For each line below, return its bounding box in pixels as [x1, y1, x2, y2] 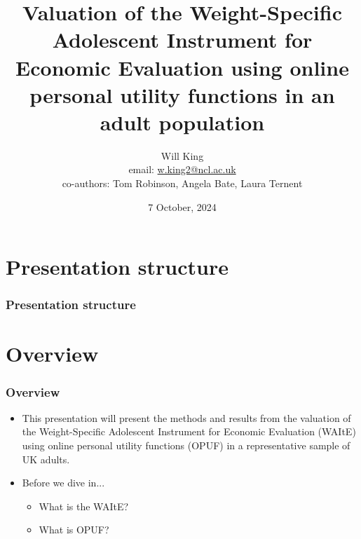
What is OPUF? [39, 522, 109, 537]
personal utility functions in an [29, 80, 335, 109]
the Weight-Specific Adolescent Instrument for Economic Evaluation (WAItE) [22, 424, 356, 439]
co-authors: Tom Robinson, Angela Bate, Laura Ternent [62, 176, 303, 191]
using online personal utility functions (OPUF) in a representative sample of [22, 438, 350, 453]
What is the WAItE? [39, 498, 129, 513]
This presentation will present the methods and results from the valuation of [22, 410, 351, 425]
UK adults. [22, 451, 70, 466]
